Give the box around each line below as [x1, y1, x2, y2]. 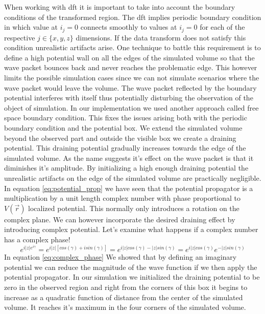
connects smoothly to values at [80, 22, 177, 32]
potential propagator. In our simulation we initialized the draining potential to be [4, 271, 260, 282]
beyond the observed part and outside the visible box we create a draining [4, 132, 236, 143]
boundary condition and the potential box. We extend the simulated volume [4, 122, 243, 133]
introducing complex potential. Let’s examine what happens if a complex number [4, 224, 258, 235]
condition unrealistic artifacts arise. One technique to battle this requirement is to [4, 42, 261, 53]
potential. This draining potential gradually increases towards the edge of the [4, 142, 246, 153]
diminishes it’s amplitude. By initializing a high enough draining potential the [4, 162, 249, 173]
